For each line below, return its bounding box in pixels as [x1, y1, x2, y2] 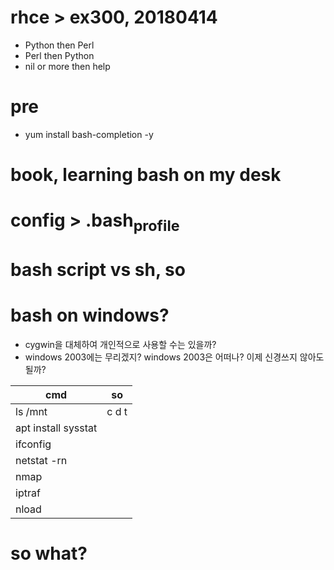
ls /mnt [15, 404, 48, 418]
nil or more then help [24, 60, 111, 72]
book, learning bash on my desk [10, 164, 282, 186]
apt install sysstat [15, 421, 98, 435]
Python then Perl [24, 39, 95, 51]
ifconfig [15, 437, 52, 451]
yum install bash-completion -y [24, 128, 154, 140]
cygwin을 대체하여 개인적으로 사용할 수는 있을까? [24, 338, 217, 350]
